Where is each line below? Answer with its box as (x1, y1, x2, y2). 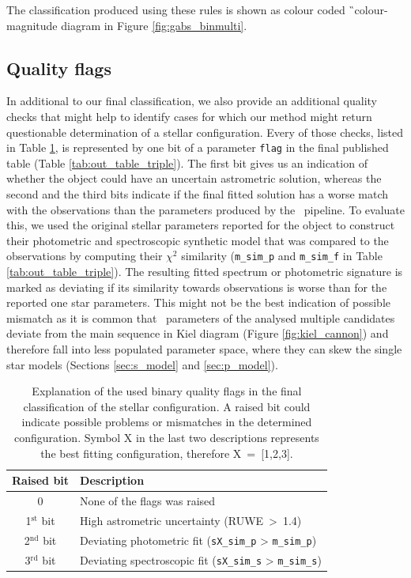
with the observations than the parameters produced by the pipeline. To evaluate (6, 201, 405, 217)
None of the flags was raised (80, 493, 216, 509)
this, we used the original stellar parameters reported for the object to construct (6, 217, 395, 233)
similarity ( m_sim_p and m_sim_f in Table (181, 247, 383, 264)
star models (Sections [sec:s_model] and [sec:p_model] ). (6, 356, 278, 372)
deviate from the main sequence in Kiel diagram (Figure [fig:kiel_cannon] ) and (6, 325, 389, 342)
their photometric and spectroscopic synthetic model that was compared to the (6, 232, 389, 248)
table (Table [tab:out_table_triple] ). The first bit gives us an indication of (6, 154, 368, 171)
